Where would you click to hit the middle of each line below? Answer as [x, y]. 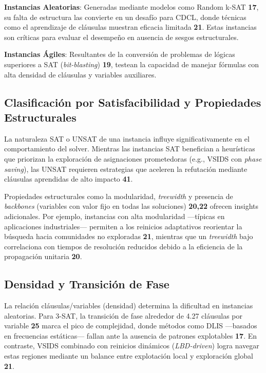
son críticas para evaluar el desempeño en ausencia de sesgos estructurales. [121, 37]
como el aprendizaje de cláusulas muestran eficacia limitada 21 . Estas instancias [130, 27]
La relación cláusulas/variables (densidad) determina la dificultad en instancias [129, 306]
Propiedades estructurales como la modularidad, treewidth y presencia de [119, 196]
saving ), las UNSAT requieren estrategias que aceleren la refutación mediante [126, 169]
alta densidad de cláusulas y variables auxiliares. [80, 74]
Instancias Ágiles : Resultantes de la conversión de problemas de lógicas [120, 54]
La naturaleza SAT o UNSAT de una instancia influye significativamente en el [127, 138]
